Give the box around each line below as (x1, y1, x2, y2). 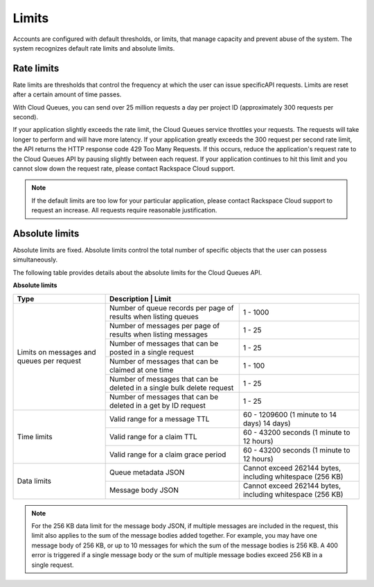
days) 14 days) (242, 418, 291, 428)
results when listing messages (109, 330, 208, 339)
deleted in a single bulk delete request (109, 382, 234, 392)
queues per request (17, 356, 82, 366)
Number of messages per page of (109, 321, 220, 330)
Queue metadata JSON (109, 467, 185, 477)
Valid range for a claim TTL (109, 432, 197, 441)
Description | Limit (109, 293, 172, 303)
